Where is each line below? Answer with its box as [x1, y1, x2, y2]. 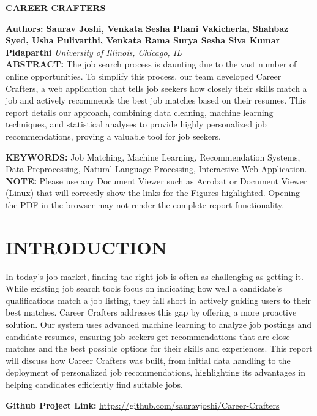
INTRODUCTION [6, 234, 168, 259]
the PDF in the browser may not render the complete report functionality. [6, 198, 285, 211]
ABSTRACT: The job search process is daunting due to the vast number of [6, 58, 297, 70]
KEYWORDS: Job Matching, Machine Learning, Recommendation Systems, [6, 150, 300, 163]
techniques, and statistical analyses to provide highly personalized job [6, 118, 267, 130]
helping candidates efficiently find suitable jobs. [6, 377, 183, 390]
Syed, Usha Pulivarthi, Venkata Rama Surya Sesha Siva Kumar [6, 34, 280, 47]
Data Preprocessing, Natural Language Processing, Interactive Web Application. [6, 162, 307, 175]
